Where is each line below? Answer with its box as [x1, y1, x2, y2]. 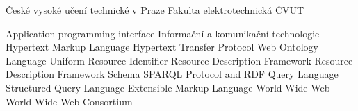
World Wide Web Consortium [6, 94, 133, 108]
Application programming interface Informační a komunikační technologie [6, 26, 320, 40]
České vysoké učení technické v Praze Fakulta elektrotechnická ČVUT [6, 3, 304, 17]
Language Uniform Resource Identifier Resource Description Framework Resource [6, 53, 353, 67]
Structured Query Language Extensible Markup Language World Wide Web [6, 80, 330, 94]
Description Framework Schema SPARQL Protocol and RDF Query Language [6, 67, 339, 81]
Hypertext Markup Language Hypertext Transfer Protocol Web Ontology [6, 40, 318, 54]
